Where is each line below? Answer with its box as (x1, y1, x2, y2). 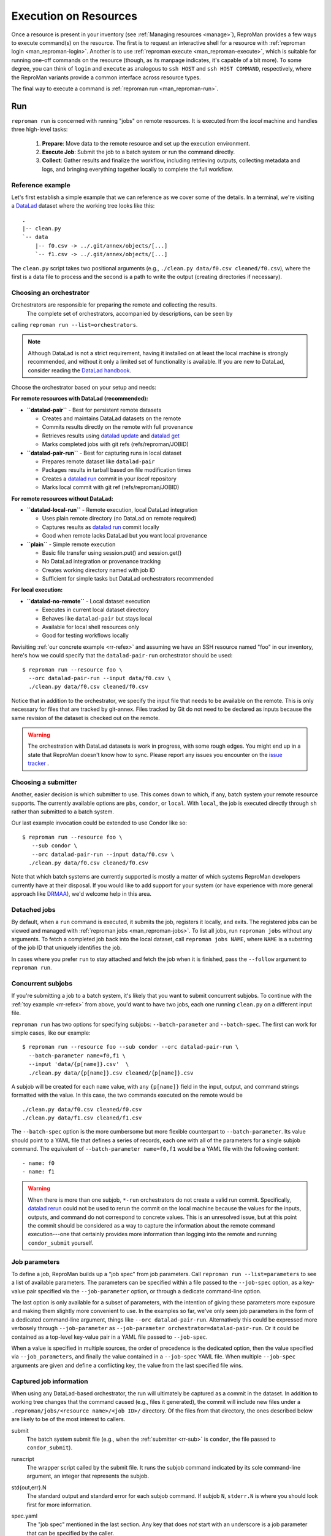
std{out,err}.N (11, 1484, 47, 1491)
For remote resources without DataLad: (11, 495, 113, 502)
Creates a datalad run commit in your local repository (42, 475, 177, 482)
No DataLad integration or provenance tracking (42, 558, 161, 565)
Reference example (11, 181, 70, 189)
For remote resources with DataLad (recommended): (11, 395, 148, 402)
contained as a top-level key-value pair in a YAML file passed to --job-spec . (11, 1333, 208, 1341)
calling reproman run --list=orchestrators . (11, 321, 138, 328)
